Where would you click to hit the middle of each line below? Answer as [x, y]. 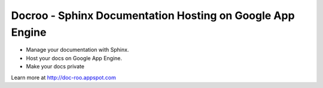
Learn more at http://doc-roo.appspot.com [63, 77]
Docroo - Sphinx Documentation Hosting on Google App [153, 15]
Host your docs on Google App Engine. [74, 58]
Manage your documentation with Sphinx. [77, 50]
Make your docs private [55, 67]
